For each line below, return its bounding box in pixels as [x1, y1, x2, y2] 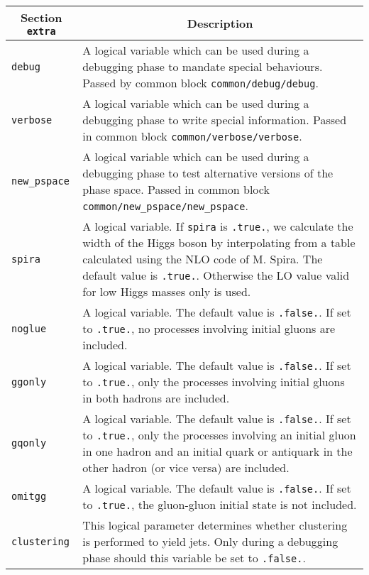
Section [20, 9, 62, 26]
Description [187, 15, 253, 31]
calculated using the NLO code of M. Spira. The [82, 251, 323, 267]
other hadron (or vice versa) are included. [82, 459, 290, 476]
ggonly [11, 376, 47, 388]
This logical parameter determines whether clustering [82, 517, 348, 533]
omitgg [11, 491, 47, 502]
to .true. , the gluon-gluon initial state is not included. [82, 496, 357, 513]
